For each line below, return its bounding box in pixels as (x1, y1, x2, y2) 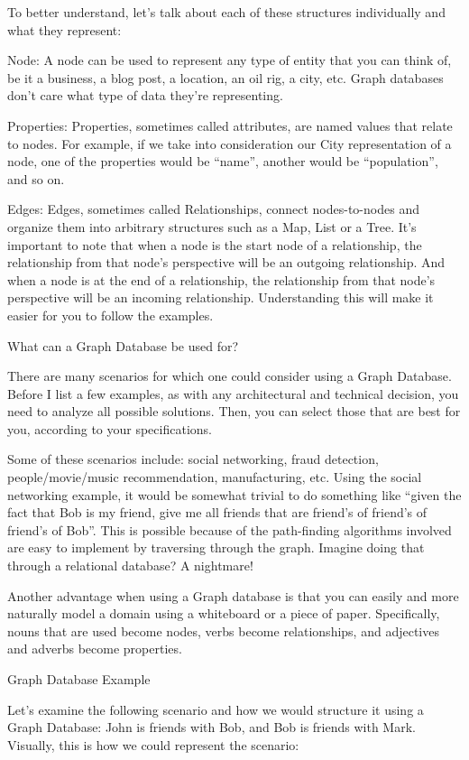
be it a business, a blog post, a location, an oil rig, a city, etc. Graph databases (7, 68, 444, 87)
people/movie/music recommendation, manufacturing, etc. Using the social (7, 468, 422, 487)
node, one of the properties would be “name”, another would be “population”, (7, 152, 438, 171)
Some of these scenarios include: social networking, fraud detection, (7, 450, 379, 468)
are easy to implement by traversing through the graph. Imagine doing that (7, 538, 425, 557)
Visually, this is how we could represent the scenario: (7, 735, 299, 754)
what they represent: (7, 20, 122, 39)
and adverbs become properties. (7, 639, 182, 658)
